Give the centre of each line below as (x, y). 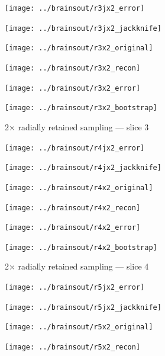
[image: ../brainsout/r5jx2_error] (75, 288)
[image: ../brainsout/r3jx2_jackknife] (83, 28)
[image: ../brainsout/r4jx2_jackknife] (83, 168)
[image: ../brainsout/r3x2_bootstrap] (81, 108)
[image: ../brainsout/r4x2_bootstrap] (81, 247)
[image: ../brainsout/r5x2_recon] (73, 347)
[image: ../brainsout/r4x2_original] (79, 187)
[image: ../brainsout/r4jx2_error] (75, 148)
